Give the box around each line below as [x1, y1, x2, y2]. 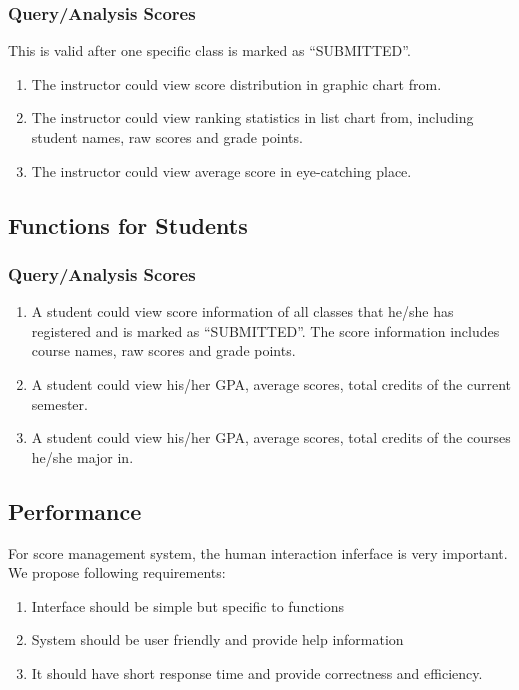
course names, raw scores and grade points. [31, 340, 296, 361]
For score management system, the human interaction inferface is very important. [8, 542, 508, 563]
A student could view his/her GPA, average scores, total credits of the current [31, 373, 512, 394]
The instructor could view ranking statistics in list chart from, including [31, 107, 474, 128]
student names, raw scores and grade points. [31, 127, 303, 147]
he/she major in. [31, 446, 134, 467]
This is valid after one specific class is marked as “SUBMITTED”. [8, 40, 411, 61]
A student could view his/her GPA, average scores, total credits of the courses [31, 427, 511, 448]
